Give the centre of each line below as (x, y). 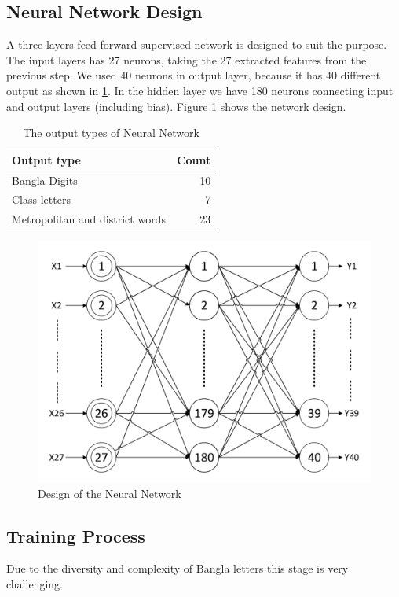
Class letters (41, 199)
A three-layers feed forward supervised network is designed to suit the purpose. (197, 44)
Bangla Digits (45, 180)
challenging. (35, 583)
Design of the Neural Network (110, 493)
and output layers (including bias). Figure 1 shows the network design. (176, 106)
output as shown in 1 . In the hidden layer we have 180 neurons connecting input (200, 90)
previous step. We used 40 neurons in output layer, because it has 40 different (194, 75)
